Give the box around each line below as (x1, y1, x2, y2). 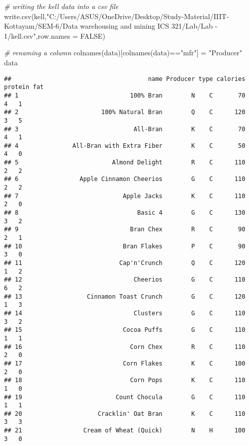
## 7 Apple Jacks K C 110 (4, 192, 245, 200)
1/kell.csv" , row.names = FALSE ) (4, 30, 106, 41)
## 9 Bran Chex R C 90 (4, 226, 245, 233)
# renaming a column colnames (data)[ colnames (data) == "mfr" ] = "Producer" (4, 47, 242, 58)
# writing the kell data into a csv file (4, 1, 119, 11)
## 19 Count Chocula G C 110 (4, 393, 245, 401)
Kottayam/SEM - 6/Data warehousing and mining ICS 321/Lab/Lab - (4, 21, 218, 31)
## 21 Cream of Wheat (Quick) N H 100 (4, 427, 245, 434)
